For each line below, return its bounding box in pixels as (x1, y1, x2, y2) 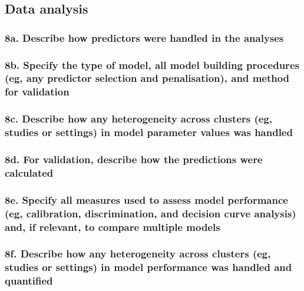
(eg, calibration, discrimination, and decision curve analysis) (5, 206, 296, 220)
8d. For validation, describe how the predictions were (5, 152, 263, 166)
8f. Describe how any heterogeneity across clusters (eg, (5, 246, 271, 261)
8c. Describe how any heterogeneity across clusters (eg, (5, 111, 273, 126)
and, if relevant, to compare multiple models (5, 219, 220, 234)
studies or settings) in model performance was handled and (5, 260, 292, 275)
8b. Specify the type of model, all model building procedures (5, 57, 299, 72)
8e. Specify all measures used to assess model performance (5, 192, 288, 207)
